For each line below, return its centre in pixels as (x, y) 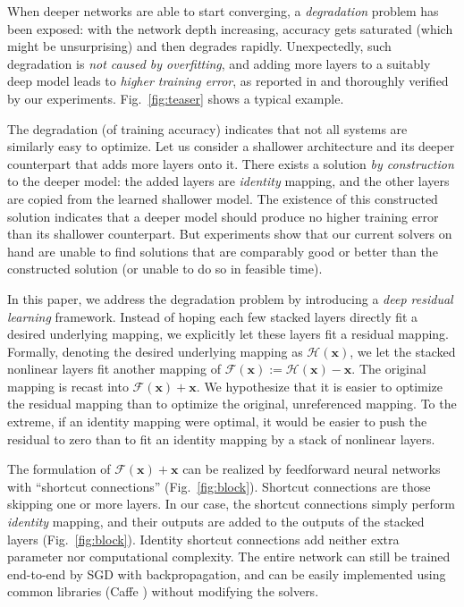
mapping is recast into (68, 386)
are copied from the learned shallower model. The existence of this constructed (223, 198)
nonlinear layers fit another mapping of (114, 369)
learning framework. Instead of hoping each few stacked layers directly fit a (213, 316)
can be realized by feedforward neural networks (312, 469)
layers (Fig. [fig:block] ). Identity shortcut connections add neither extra (203, 539)
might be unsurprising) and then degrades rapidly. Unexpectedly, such (199, 46)
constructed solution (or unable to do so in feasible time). (165, 269)
